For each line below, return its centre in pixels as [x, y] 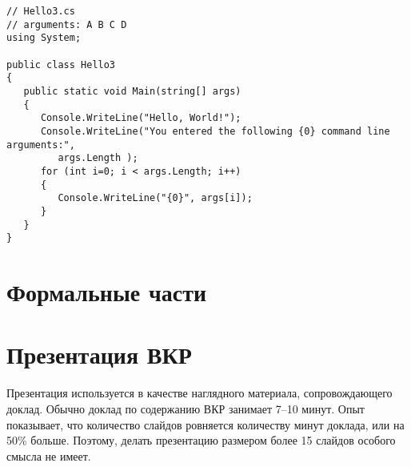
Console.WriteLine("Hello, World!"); [141, 118]
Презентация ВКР [99, 354]
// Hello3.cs [41, 11]
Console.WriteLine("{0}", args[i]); [155, 198]
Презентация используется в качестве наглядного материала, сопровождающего [200, 393]
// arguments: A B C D [67, 24]
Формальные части [107, 292]
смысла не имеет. [49, 455]
